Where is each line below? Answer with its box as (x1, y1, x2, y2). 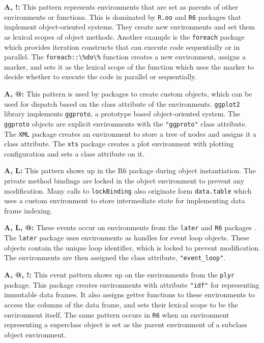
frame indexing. (4, 205, 52, 215)
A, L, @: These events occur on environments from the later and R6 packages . (4, 222, 256, 233)
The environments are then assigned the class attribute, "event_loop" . (4, 252, 226, 263)
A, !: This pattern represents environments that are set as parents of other (4, 2, 238, 12)
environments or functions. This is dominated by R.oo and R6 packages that (4, 11, 241, 22)
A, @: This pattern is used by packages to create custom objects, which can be (4, 88, 252, 99)
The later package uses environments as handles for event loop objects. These (4, 232, 250, 243)
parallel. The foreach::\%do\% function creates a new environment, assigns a (4, 51, 246, 62)
